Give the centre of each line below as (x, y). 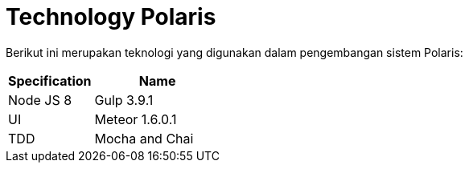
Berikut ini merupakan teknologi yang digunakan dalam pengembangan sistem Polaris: (234, 52)
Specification (50, 80)
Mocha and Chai (144, 138)
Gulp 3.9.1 (124, 100)
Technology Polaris (111, 17)
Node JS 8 (40, 100)
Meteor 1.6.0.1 (136, 119)
